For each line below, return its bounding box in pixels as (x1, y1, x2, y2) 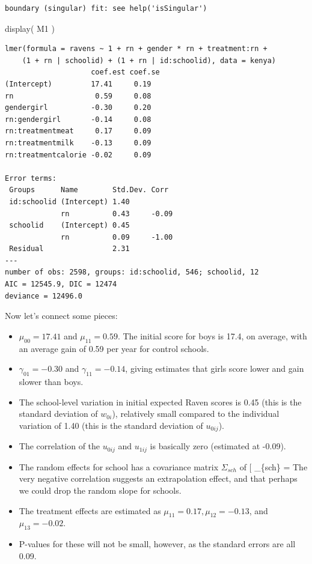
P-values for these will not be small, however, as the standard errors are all (19, 538, 296, 550)
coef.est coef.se (91, 68, 160, 77)
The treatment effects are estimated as (19, 504, 161, 517)
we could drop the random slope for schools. (19, 484, 182, 496)
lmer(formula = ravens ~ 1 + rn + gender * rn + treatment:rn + (5, 44, 268, 53)
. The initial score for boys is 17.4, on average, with (117, 329, 307, 342)
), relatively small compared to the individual (112, 407, 280, 420)
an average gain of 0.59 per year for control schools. (19, 342, 209, 354)
